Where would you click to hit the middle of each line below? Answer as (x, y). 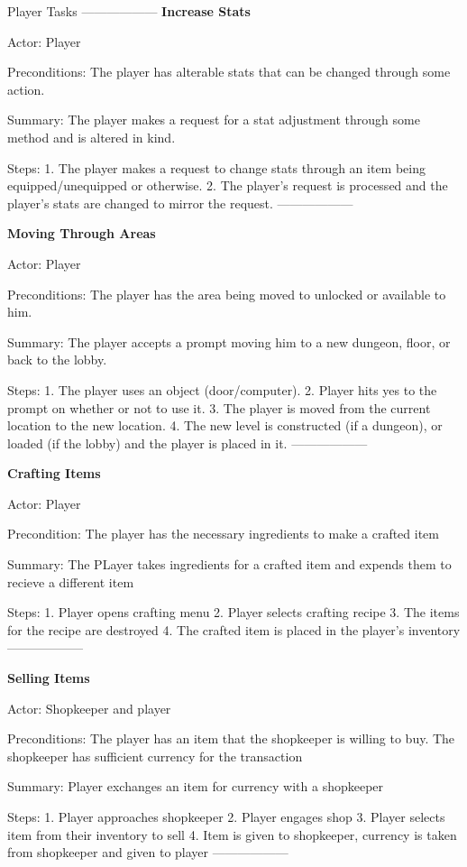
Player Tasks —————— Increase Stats (129, 11)
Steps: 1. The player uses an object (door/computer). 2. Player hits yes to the (222, 389)
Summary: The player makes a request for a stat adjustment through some (214, 120)
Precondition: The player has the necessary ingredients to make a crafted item (223, 534)
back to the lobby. (57, 360)
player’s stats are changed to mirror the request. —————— (180, 203)
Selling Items (49, 678)
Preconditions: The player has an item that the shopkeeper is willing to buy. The (231, 738)
